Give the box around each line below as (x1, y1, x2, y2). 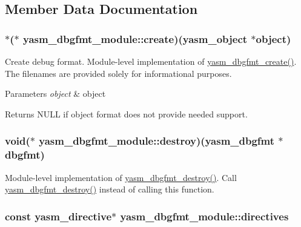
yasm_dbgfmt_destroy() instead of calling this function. (5, 183, 214, 196)
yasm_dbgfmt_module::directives (120, 208, 289, 223)
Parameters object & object (5, 87, 106, 100)
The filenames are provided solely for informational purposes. (5, 67, 232, 79)
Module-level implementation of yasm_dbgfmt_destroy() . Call (5, 171, 237, 183)
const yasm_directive (5, 208, 112, 223)
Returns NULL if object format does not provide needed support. (5, 107, 248, 120)
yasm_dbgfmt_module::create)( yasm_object (22, 31, 248, 46)
